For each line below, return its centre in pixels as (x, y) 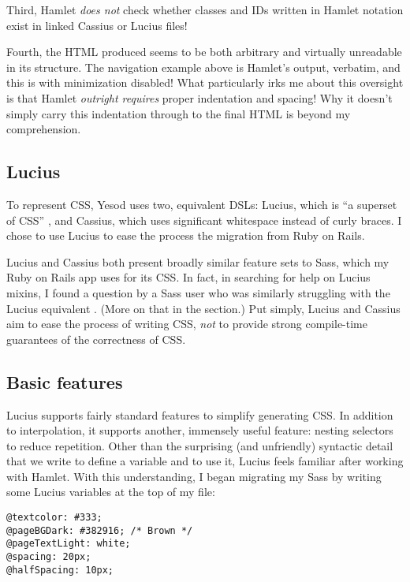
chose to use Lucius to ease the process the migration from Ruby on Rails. (186, 235)
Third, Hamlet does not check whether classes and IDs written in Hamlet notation (205, 9)
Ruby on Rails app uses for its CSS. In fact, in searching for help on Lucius (188, 277)
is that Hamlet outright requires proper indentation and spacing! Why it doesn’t (199, 97)
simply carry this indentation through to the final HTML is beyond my (179, 113)
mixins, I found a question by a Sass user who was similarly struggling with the (198, 292)
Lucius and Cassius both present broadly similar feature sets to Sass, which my (198, 261)
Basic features (65, 381)
